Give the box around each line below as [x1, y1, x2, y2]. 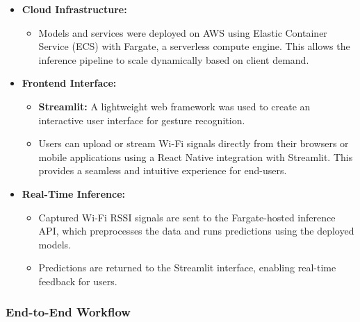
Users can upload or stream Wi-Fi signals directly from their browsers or [38, 136, 349, 151]
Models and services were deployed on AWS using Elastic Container [38, 25, 327, 40]
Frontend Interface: [22, 76, 117, 90]
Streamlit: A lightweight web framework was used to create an [38, 99, 311, 113]
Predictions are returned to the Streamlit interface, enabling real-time [38, 260, 336, 275]
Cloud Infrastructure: [22, 2, 127, 16]
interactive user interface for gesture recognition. [38, 112, 245, 127]
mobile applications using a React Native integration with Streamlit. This [38, 149, 353, 164]
